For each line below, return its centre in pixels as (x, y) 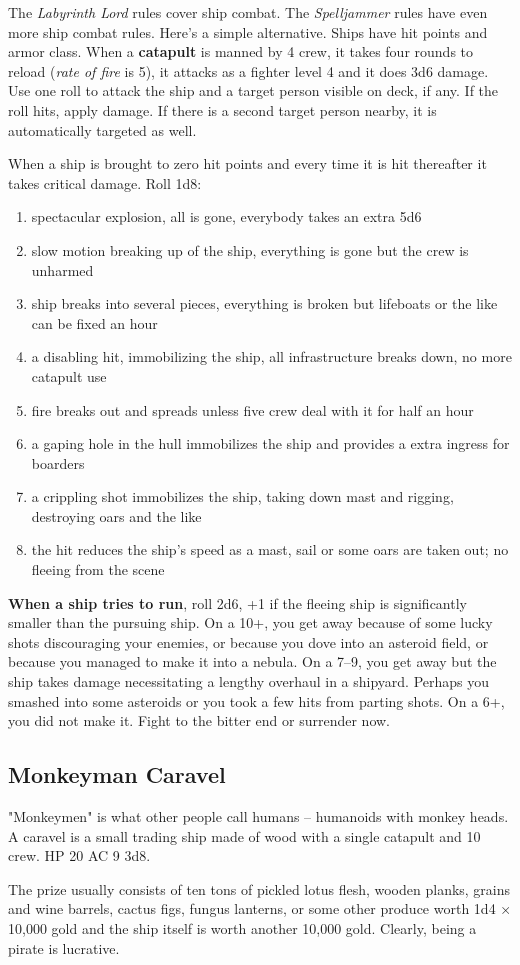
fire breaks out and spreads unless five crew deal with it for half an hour (252, 409)
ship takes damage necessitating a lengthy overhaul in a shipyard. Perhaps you (249, 681)
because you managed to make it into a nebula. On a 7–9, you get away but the (252, 661)
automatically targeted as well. (102, 129)
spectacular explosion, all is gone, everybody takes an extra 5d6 (226, 216)
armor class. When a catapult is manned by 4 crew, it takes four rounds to (241, 51)
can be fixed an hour (94, 322)
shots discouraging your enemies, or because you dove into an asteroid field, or (248, 641)
